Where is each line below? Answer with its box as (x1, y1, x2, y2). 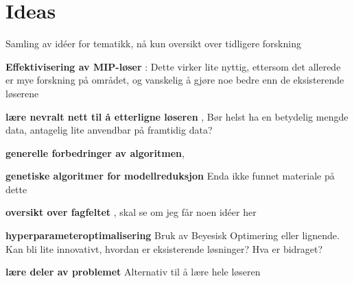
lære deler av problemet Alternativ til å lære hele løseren (5, 264, 261, 279)
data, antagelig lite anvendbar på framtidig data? (5, 123, 213, 137)
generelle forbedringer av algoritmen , (5, 145, 185, 160)
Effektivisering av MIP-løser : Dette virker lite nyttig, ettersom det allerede (5, 59, 341, 73)
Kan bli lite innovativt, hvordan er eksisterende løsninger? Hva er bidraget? (5, 241, 323, 256)
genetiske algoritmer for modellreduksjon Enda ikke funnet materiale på (5, 169, 335, 183)
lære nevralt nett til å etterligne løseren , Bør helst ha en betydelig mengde (5, 109, 349, 123)
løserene (5, 86, 39, 100)
